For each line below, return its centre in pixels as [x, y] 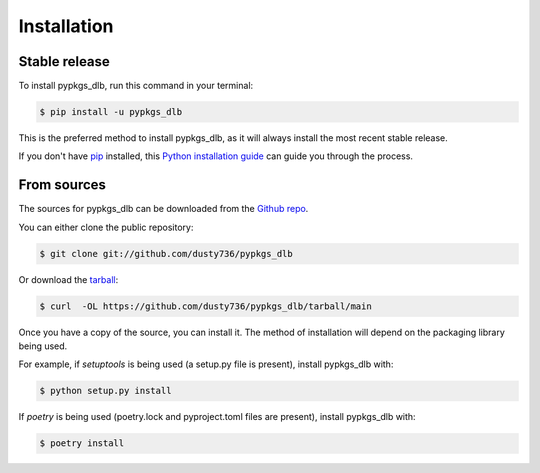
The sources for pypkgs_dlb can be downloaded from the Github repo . [163, 209]
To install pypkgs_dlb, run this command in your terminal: [136, 86]
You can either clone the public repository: [106, 227]
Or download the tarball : [68, 279]
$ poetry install [82, 443]
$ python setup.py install [105, 391]
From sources [62, 185]
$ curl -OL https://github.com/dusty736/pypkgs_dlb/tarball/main [205, 306]
